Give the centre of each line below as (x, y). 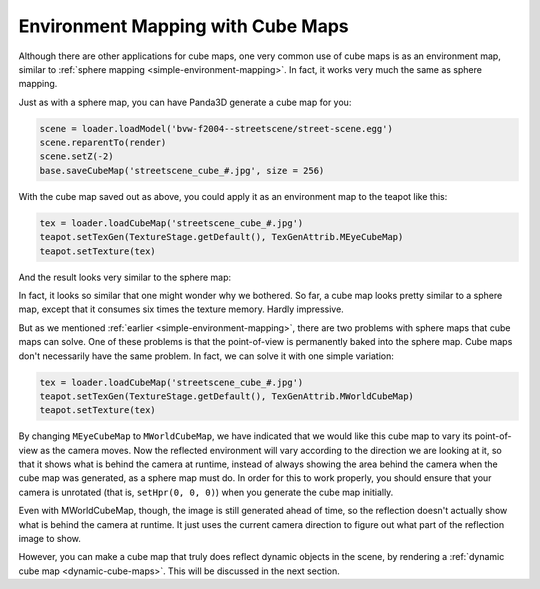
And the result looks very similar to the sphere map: (125, 277)
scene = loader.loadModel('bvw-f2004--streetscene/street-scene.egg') (216, 128)
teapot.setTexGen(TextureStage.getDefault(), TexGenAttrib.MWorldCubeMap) (227, 396)
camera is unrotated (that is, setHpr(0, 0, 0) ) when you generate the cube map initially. (206, 492)
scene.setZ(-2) (76, 156)
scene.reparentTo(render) (103, 143)
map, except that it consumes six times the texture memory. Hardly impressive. (181, 309)
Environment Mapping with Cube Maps (183, 26)
